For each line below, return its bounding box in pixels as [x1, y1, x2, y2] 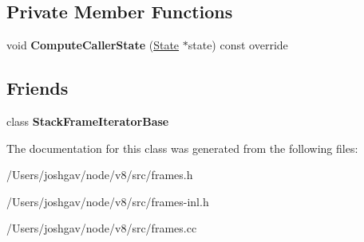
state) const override [188, 37, 288, 53]
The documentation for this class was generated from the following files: [6, 139, 358, 156]
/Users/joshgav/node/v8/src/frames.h [6, 166, 193, 183]
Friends [6, 76, 69, 100]
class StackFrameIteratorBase [6, 113, 169, 129]
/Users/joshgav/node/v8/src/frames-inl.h [6, 193, 209, 209]
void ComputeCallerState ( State [6, 37, 180, 53]
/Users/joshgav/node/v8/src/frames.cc [6, 220, 197, 236]
